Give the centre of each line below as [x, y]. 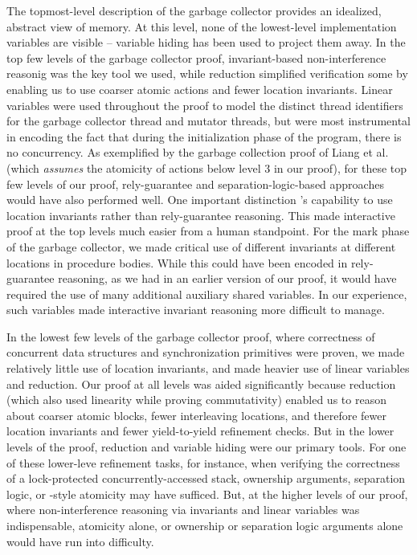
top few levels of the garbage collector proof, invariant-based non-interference [196, 57]
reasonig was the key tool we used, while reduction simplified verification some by [207, 73]
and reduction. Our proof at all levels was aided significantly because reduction [201, 384]
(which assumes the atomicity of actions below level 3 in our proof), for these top [207, 167]
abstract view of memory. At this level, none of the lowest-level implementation [202, 26]
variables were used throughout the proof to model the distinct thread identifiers [205, 105]
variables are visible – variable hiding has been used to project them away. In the [206, 42]
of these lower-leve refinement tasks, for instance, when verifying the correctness [203, 462]
